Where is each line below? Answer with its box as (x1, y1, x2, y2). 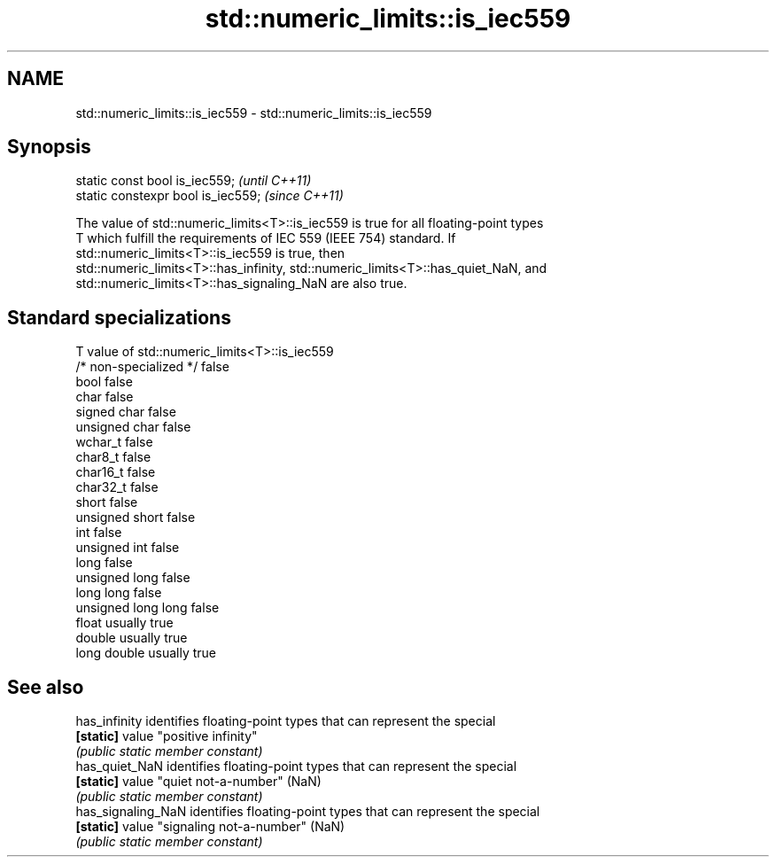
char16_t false (75, 464, 156, 480)
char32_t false (75, 479, 159, 495)
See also (7, 675, 84, 698)
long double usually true (75, 645, 217, 661)
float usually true (75, 615, 174, 631)
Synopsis (7, 136, 91, 159)
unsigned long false (75, 570, 190, 586)
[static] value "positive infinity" (75, 728, 258, 744)
